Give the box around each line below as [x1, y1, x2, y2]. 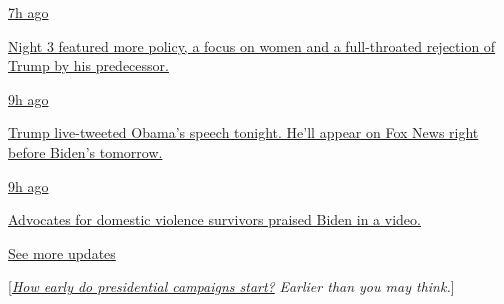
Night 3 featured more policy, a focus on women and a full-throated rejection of [8, 35, 496, 56]
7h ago [8, 2, 49, 22]
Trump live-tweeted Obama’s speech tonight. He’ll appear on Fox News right [8, 122, 479, 143]
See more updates [8, 242, 116, 263]
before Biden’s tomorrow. [8, 141, 163, 162]
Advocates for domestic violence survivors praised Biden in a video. [8, 209, 421, 230]
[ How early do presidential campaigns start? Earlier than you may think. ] [8, 276, 455, 297]
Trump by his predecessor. [8, 55, 169, 76]
